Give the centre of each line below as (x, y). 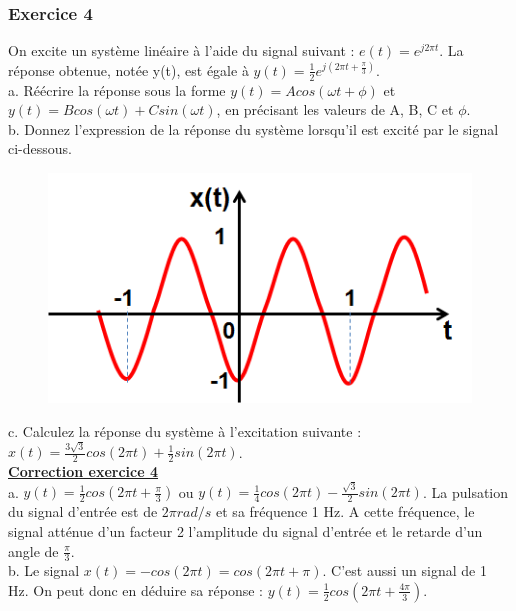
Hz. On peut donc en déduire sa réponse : (135, 589)
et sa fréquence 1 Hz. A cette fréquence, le (345, 511)
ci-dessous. (40, 148)
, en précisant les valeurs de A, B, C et (335, 109)
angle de (33, 550)
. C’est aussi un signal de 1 (404, 570)
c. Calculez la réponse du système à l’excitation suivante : (185, 430)
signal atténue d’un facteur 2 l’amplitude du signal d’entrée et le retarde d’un (245, 530)
